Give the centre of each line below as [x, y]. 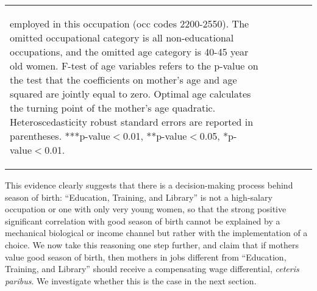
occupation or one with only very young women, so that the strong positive [146, 209]
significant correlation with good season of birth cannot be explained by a [143, 221]
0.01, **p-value [155, 136]
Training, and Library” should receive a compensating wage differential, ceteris [152, 269]
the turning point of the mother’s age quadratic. [113, 108]
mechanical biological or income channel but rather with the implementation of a [156, 233]
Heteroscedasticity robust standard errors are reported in [132, 122]
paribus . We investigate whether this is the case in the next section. [131, 280]
